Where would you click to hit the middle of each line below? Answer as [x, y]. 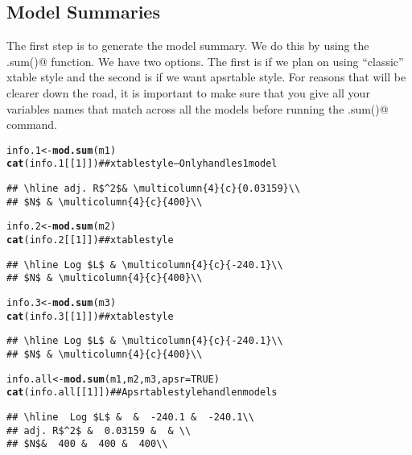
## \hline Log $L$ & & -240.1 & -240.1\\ [130, 417]
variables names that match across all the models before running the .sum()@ [198, 108]
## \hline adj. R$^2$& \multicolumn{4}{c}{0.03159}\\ [154, 189]
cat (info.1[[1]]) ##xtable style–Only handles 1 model [142, 164]
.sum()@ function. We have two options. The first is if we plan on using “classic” [205, 61]
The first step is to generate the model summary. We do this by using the [188, 45]
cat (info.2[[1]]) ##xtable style [90, 240]
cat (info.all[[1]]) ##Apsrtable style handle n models [142, 393]
